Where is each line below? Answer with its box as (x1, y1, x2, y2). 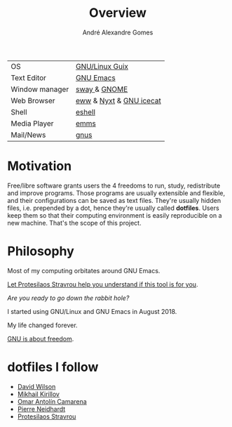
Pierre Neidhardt (17, 405, 66, 413)
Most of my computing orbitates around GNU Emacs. (7, 266, 161, 275)
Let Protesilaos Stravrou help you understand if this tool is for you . (7, 280, 198, 289)
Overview (88, 5, 147, 21)
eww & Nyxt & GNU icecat (76, 96, 161, 105)
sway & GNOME (76, 84, 128, 94)
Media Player (11, 118, 54, 128)
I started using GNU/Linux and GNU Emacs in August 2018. (7, 307, 177, 315)
